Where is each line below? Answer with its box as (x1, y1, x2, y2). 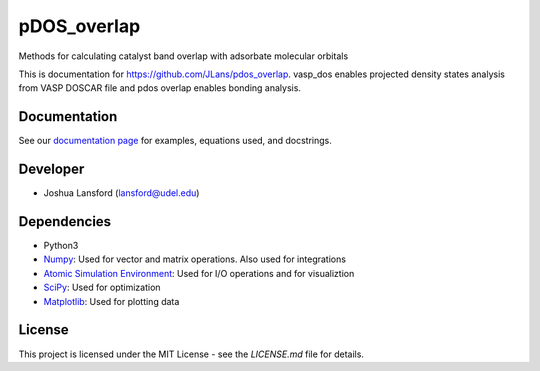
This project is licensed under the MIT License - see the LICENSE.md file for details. (18, 348, 365, 360)
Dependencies (18, 213, 112, 230)
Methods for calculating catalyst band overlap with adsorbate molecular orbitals (18, 50, 349, 62)
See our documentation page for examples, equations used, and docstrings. (18, 135, 332, 147)
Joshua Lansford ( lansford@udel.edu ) (43, 187, 200, 199)
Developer (18, 161, 85, 178)
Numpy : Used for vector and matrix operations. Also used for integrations (43, 253, 347, 265)
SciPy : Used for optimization (43, 281, 161, 294)
